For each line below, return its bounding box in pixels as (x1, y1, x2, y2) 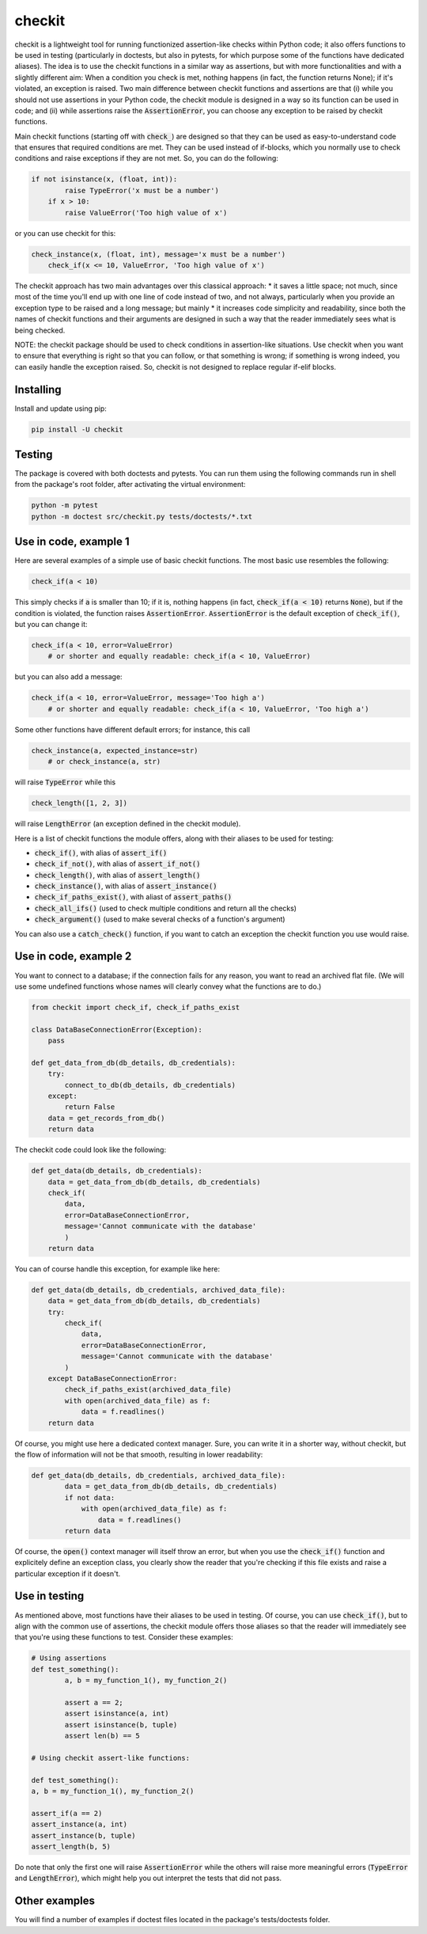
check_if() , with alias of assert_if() (34, 848, 168, 857)
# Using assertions (31, 1654, 107, 1662)
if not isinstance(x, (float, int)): (31, 175, 178, 184)
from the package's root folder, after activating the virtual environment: (14, 480, 246, 489)
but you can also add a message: (14, 672, 123, 682)
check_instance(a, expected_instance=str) (31, 746, 198, 755)
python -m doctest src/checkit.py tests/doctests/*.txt (31, 511, 253, 521)
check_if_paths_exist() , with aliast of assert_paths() (34, 892, 232, 902)
